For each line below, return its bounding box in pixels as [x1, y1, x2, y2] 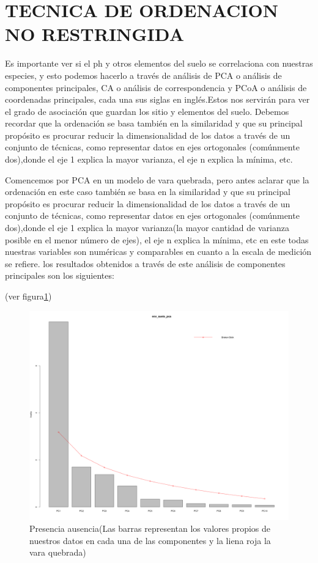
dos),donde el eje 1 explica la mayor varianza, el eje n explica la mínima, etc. [5, 153, 293, 166]
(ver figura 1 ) [5, 290, 52, 302]
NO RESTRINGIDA [5, 21, 184, 46]
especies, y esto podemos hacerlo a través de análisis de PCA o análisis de [5, 68, 282, 81]
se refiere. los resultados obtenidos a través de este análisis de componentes [5, 257, 286, 270]
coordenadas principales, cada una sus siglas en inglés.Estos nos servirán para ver [5, 93, 310, 106]
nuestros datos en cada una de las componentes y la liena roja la [29, 534, 271, 546]
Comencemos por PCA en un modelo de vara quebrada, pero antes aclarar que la [5, 173, 309, 186]
